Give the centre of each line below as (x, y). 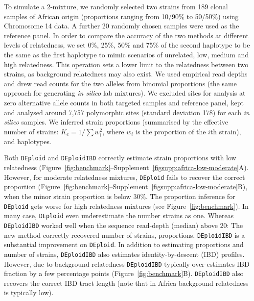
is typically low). (29, 292)
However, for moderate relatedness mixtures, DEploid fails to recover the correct (125, 177)
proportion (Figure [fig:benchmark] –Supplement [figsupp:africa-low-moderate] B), (126, 187)
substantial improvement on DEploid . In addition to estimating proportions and (124, 244)
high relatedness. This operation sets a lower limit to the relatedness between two (126, 64)
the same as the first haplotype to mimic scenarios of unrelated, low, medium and (127, 54)
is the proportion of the (171, 131)
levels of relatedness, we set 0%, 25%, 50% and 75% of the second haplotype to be (127, 45)
